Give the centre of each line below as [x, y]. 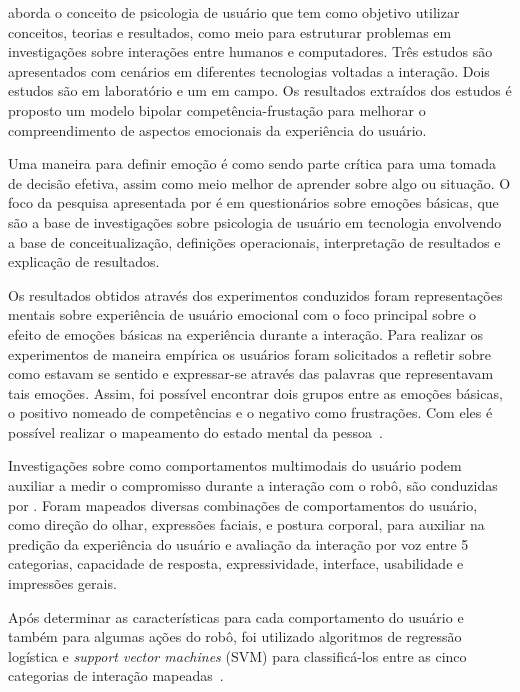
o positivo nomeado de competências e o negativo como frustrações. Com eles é [250, 412]
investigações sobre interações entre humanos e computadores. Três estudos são [250, 51]
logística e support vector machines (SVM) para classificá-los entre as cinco [237, 655]
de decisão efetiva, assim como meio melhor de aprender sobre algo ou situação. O [259, 182]
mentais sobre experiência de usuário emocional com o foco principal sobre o [242, 314]
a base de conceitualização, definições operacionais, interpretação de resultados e [254, 241]
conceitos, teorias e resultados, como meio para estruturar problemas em [230, 31]
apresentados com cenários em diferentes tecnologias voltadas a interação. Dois [249, 70]
